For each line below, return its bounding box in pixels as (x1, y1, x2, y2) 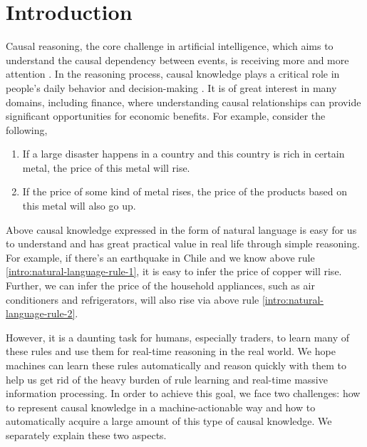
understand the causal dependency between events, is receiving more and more (6, 52, 349, 67)
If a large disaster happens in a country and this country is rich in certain (22, 146, 345, 161)
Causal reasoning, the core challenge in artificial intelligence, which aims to (6, 38, 334, 53)
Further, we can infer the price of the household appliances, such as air (6, 278, 315, 293)
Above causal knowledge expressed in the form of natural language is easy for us (6, 222, 357, 237)
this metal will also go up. (22, 198, 136, 213)
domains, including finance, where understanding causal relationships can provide (6, 94, 361, 109)
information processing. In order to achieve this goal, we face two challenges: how (6, 386, 361, 401)
